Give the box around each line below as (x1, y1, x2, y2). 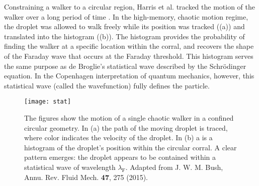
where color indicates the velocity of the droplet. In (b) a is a (24, 132, 213, 143)
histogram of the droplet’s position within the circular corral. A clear (24, 142, 237, 152)
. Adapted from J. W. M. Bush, (125, 161, 223, 172)
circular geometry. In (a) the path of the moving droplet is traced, (24, 122, 228, 133)
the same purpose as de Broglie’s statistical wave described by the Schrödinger (4, 60, 246, 71)
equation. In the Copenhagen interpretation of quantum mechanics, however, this (4, 70, 254, 81)
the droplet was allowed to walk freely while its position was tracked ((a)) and (4, 21, 245, 32)
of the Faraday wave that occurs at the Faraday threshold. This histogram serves (4, 50, 253, 61)
